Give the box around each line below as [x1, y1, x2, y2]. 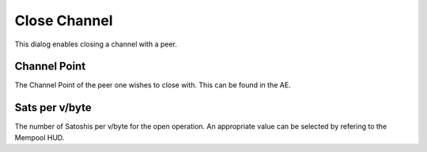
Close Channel [14, 12, 113, 29]
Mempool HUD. [14, 132, 65, 142]
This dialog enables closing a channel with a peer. [14, 39, 178, 49]
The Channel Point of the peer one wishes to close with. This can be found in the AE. [14, 80, 292, 90]
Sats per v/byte [14, 101, 92, 114]
